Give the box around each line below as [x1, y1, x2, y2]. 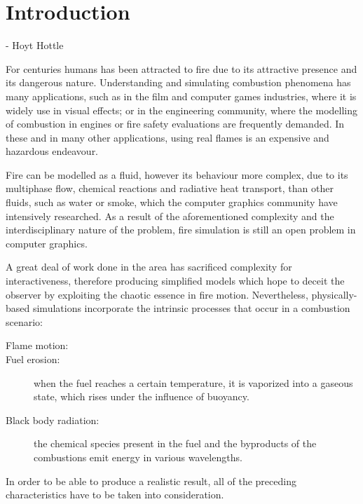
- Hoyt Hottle [6, 38, 64, 53]
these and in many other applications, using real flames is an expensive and [6, 130, 329, 144]
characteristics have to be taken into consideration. [6, 487, 224, 502]
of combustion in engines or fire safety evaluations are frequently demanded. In [6, 116, 345, 131]
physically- [311, 287, 357, 301]
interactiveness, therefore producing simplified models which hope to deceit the [6, 273, 345, 288]
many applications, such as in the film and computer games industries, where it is [6, 88, 357, 103]
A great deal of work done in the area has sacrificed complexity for [6, 259, 292, 274]
